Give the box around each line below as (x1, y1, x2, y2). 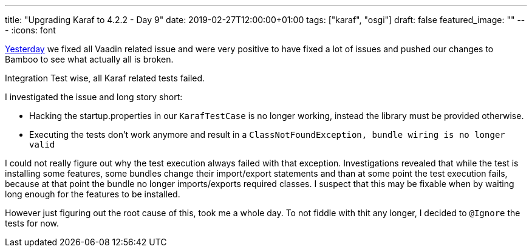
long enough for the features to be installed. (5, 189, 180, 199)
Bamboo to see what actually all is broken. (5, 54, 174, 64)
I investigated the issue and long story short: (5, 92, 183, 102)
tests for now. (5, 218, 60, 228)
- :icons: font (5, 25, 56, 35)
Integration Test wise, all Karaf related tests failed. (5, 73, 205, 83)
